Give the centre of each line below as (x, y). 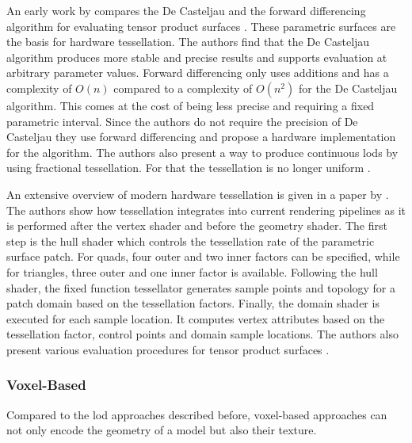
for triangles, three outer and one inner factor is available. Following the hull (192, 271)
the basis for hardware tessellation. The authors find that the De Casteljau (188, 42)
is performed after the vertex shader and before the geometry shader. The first (197, 225)
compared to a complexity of (183, 88)
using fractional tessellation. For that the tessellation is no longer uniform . (189, 168)
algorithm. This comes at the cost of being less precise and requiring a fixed (191, 105)
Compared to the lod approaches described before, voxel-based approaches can (197, 414)
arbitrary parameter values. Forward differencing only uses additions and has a (198, 73)
